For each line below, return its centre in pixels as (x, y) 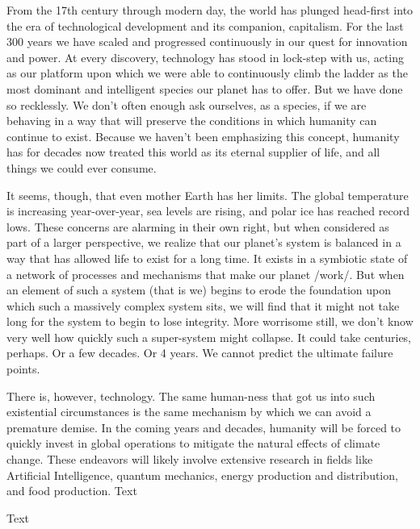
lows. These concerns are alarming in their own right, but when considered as (198, 226)
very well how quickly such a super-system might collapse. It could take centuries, (209, 337)
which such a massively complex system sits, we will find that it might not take (203, 305)
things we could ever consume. (82, 167)
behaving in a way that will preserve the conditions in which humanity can (192, 121)
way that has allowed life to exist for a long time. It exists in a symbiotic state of (207, 258)
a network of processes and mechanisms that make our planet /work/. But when (206, 274)
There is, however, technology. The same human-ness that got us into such (191, 396)
